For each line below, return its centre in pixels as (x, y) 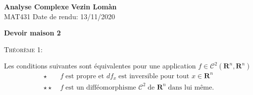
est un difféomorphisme (101, 87)
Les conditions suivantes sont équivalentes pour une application (100, 66)
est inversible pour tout (154, 76)
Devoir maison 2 (32, 33)
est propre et (85, 76)
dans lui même (190, 87)
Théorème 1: (23, 49)
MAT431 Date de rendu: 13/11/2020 (60, 16)
